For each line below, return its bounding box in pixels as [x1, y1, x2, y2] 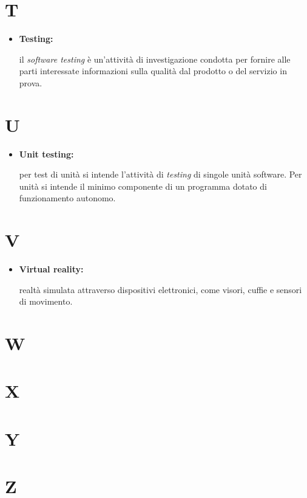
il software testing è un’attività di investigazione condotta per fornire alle [19, 52, 291, 65]
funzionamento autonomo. [19, 192, 116, 204]
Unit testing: [19, 147, 74, 160]
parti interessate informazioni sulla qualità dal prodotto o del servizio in [19, 64, 287, 77]
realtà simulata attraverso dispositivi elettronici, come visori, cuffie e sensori [19, 283, 302, 296]
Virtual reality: [19, 263, 84, 275]
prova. [19, 76, 42, 89]
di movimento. [19, 295, 73, 308]
